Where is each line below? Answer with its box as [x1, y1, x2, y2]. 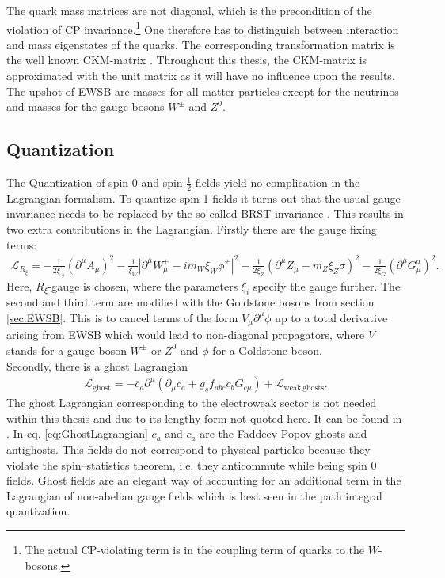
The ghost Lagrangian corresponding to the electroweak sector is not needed [6, 394, 377, 411]
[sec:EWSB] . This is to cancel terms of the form [6, 309, 238, 325]
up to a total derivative [275, 309, 388, 325]
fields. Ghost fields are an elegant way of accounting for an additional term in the [6, 472, 401, 489]
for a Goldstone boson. [212, 341, 322, 358]
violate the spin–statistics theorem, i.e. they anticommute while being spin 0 [6, 456, 377, 473]
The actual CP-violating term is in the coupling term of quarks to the [25, 541, 365, 557]
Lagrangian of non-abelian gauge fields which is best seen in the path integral [6, 487, 382, 504]
